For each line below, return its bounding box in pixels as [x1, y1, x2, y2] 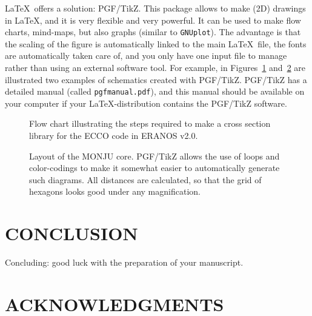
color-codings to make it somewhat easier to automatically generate [29, 161, 280, 174]
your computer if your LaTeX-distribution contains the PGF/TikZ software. [5, 96, 287, 109]
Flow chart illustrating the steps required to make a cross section [29, 117, 271, 130]
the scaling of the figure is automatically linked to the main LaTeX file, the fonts [5, 37, 307, 50]
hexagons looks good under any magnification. [29, 185, 201, 198]
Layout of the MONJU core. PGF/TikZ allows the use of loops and [29, 149, 280, 162]
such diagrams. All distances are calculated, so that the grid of [29, 173, 262, 186]
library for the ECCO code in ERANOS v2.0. [29, 129, 198, 142]
